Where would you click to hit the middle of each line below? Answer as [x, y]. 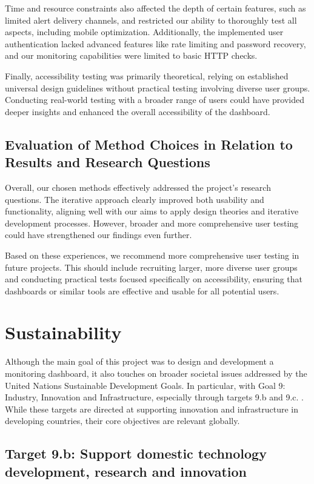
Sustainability [63, 332]
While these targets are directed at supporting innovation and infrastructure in [152, 409]
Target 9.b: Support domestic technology [136, 453]
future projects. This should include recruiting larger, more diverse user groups [151, 267]
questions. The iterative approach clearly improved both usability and [135, 199]
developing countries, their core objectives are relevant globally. [122, 421]
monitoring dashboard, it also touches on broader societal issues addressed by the [156, 373]
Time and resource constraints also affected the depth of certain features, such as [155, 8]
